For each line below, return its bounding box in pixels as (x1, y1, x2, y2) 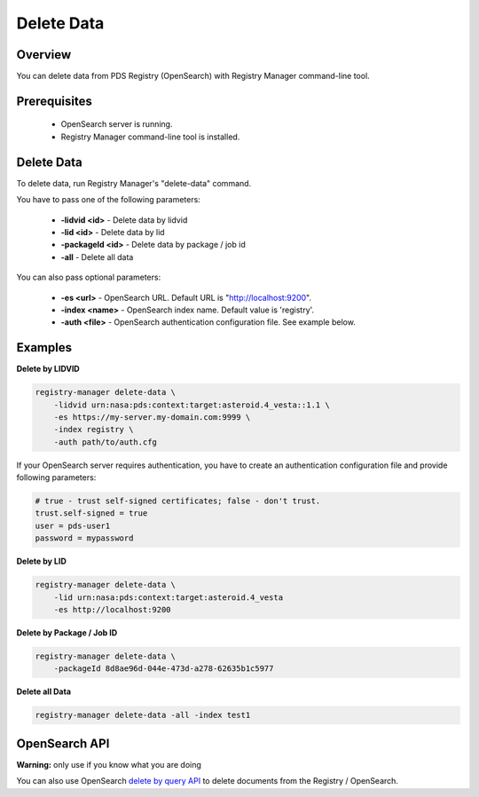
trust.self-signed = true (35, 509, 148, 518)
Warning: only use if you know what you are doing (16, 759, 201, 769)
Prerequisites (16, 93, 92, 108)
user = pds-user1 (35, 520, 111, 531)
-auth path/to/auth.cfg (53, 437, 157, 447)
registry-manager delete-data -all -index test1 (35, 710, 251, 721)
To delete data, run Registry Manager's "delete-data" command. (16, 178, 252, 188)
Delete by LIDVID (16, 364, 80, 375)
